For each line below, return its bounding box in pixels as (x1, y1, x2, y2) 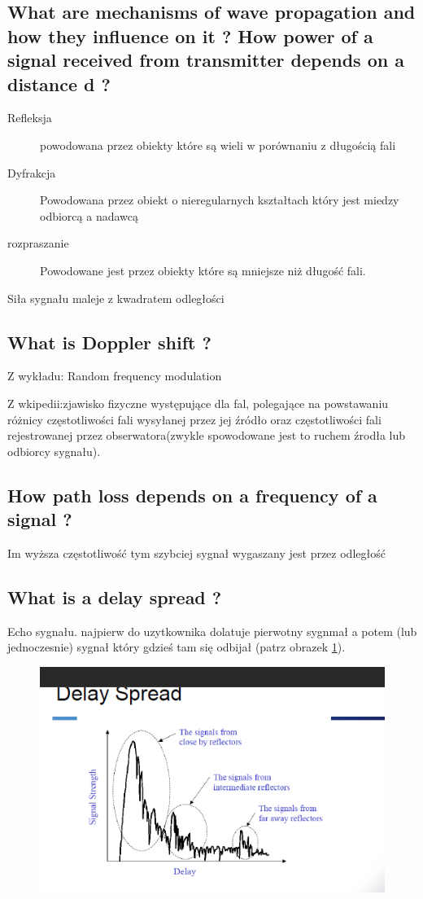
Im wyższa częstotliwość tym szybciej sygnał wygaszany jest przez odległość (7, 544, 386, 561)
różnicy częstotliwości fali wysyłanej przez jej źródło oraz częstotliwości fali (7, 410, 382, 428)
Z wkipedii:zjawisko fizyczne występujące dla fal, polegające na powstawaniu (7, 394, 389, 411)
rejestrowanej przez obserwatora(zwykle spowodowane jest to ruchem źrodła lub (7, 427, 406, 444)
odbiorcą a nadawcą (40, 207, 138, 224)
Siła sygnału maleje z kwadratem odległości (7, 289, 225, 306)
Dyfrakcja (7, 164, 56, 181)
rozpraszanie (7, 235, 69, 252)
